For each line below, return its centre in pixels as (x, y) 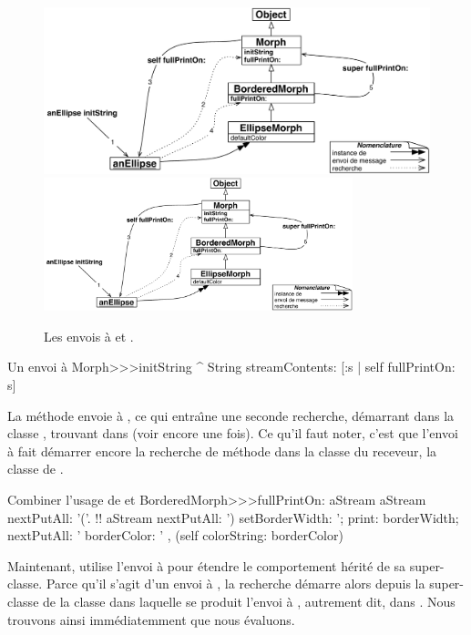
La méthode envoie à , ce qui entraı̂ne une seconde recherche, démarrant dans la (231, 415)
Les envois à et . (89, 336)
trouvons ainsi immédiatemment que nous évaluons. (151, 619)
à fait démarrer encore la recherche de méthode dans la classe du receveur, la (222, 451)
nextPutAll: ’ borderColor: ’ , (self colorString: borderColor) (175, 535)
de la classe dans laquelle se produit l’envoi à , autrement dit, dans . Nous (249, 601)
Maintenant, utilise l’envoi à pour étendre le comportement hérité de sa (207, 565)
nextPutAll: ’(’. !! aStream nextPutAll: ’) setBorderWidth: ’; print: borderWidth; (233, 517)
